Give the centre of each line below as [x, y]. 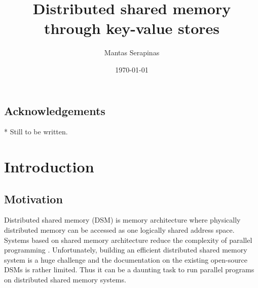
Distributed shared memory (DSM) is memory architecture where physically [122, 220]
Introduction [49, 167]
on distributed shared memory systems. [65, 280]
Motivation [33, 199]
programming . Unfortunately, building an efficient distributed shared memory [126, 250]
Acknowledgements [55, 110]
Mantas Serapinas [132, 52]
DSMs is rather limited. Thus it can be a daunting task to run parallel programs [129, 269]
